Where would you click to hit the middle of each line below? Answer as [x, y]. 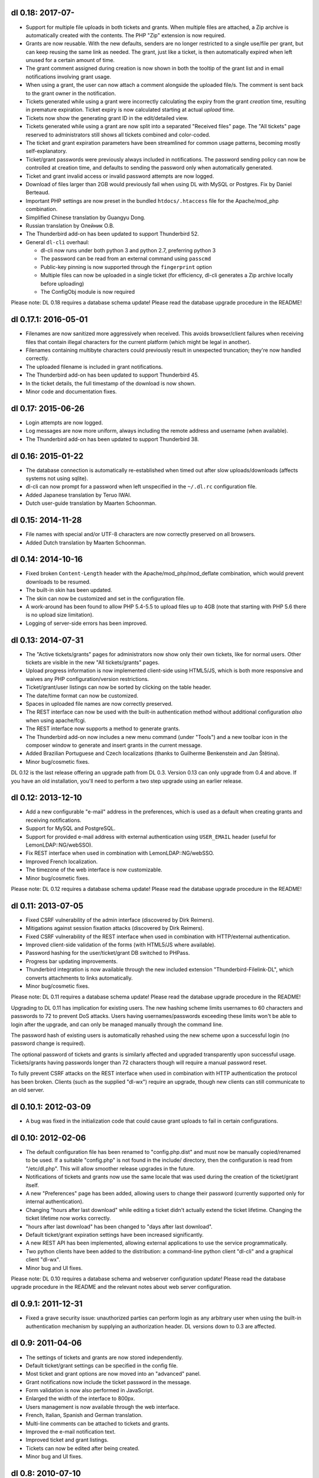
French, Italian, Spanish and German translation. [84, 1415]
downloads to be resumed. [58, 582]
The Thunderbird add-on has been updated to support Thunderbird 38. [112, 439]
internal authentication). [55, 1202]
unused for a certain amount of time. [70, 60]
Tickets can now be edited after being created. [83, 1448]
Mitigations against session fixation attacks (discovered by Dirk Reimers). [115, 928]
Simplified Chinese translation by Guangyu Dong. [86, 217]
